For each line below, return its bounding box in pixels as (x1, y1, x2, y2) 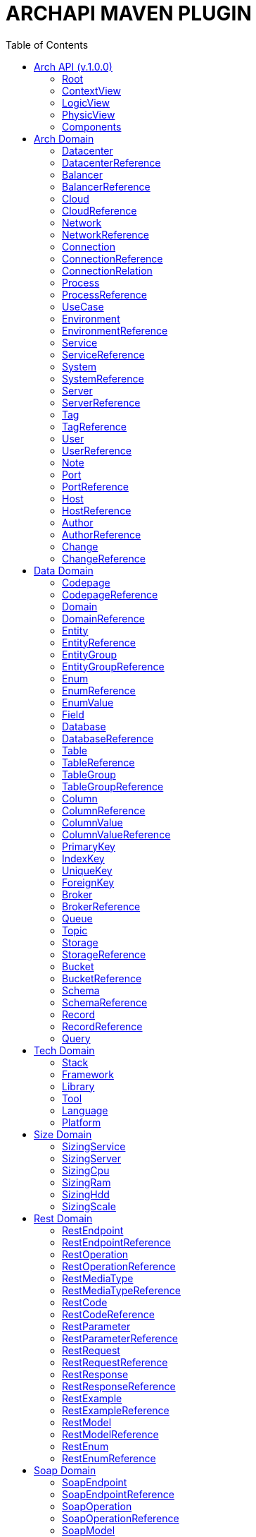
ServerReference (62, 396, 141, 409)
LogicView (62, 96, 110, 109)
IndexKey (62, 852, 105, 864)
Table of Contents (6, 38, 89, 51)
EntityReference (62, 636, 136, 649)
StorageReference (62, 948, 146, 960)
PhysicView (62, 108, 115, 121)
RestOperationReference (62, 1260, 176, 1272)
